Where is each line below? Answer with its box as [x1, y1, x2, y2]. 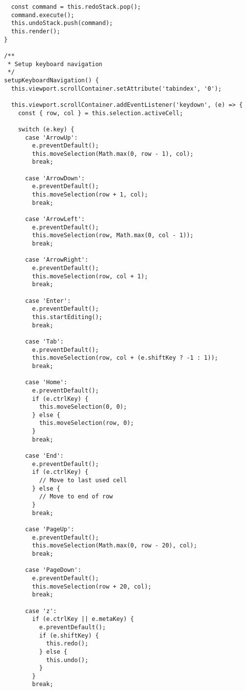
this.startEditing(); [32, 313, 102, 321]
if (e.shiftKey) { [39, 632, 99, 639]
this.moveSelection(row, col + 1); [32, 272, 148, 280]
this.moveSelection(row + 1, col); [32, 191, 148, 198]
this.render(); [11, 27, 60, 35]
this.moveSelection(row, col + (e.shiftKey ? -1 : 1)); [32, 354, 219, 362]
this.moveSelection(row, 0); [39, 420, 134, 427]
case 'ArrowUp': [25, 134, 78, 141]
